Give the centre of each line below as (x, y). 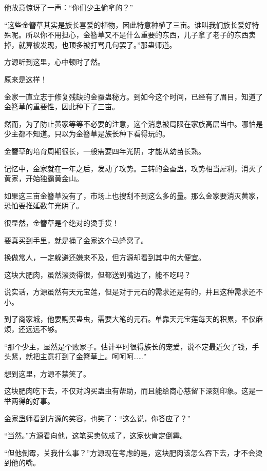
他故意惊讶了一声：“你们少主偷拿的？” (69, 7)
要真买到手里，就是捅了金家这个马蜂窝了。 (76, 240)
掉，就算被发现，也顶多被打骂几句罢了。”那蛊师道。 (90, 44)
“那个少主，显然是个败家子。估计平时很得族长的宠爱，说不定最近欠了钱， (128, 346)
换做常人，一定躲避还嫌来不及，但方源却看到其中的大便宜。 (105, 257)
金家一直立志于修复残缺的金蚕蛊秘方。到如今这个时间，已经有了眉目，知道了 (133, 96)
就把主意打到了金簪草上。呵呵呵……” (86, 356)
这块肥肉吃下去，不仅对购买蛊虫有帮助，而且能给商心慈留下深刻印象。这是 (130, 391)
